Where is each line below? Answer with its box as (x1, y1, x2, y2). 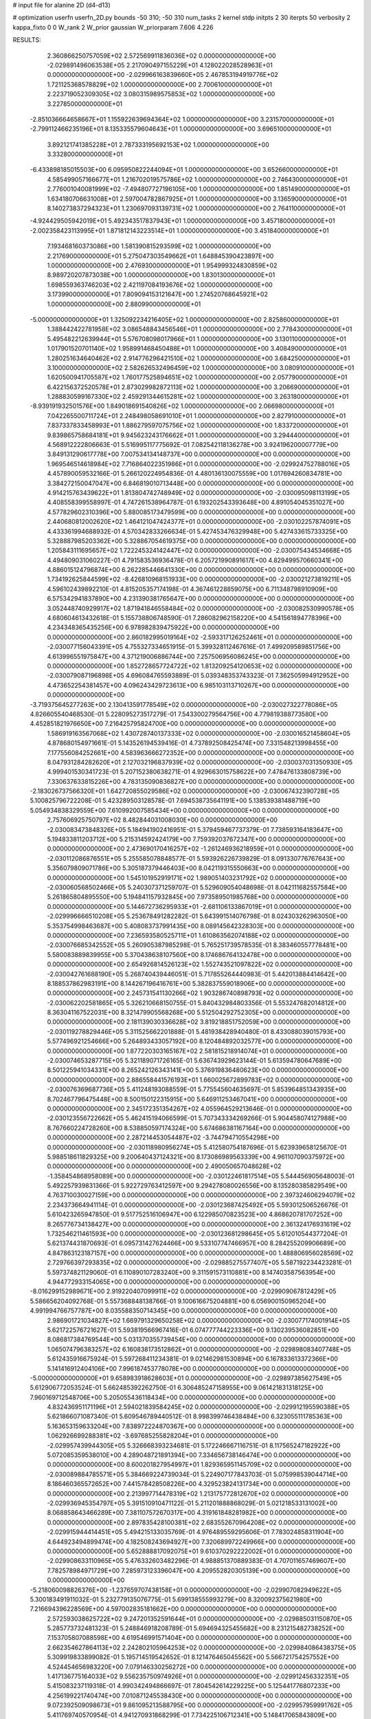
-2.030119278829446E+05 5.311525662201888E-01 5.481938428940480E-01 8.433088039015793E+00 (47, 1027, 346, 1036)
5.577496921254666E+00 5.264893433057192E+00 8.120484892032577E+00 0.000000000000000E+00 (47, 1037, 353, 1045)
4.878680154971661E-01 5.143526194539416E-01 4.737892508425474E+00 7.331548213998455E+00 (47, 739, 339, 747)
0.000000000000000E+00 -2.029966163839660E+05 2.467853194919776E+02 (47, 71, 278, 79)
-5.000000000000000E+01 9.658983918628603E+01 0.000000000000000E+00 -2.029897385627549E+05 (30, 1374, 342, 1382)
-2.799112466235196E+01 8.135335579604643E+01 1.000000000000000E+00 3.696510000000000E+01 (30, 124, 332, 133)
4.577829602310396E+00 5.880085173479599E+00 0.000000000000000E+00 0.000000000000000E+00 (47, 507, 356, 516)
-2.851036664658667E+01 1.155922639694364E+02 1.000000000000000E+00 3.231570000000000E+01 (30, 115, 335, 123)
